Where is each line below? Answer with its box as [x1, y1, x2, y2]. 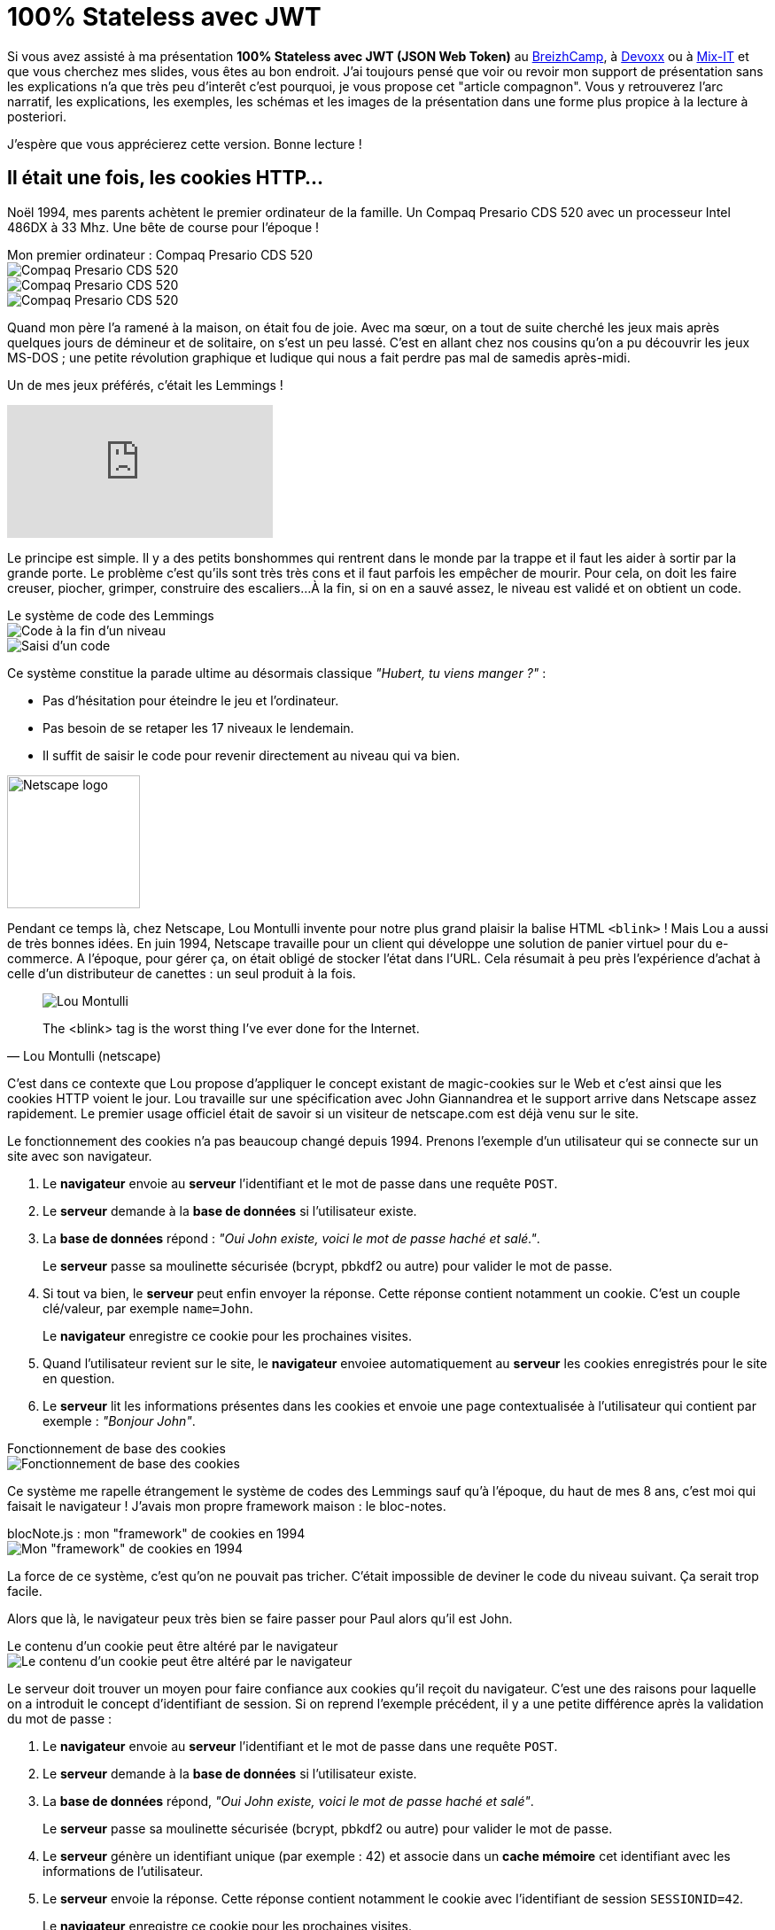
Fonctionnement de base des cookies [7, 1440, 226, 1456]
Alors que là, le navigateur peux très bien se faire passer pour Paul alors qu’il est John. [7, 1610, 513, 1626]
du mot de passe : [7, 1710, 112, 1726]
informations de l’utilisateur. [43, 1863, 204, 1879]
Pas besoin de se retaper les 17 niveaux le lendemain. [43, 720, 354, 735]
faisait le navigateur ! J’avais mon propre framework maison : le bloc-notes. [7, 1498, 446, 1514]
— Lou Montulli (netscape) [7, 1047, 161, 1063]
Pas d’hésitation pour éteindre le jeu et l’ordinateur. [43, 692, 339, 708]
